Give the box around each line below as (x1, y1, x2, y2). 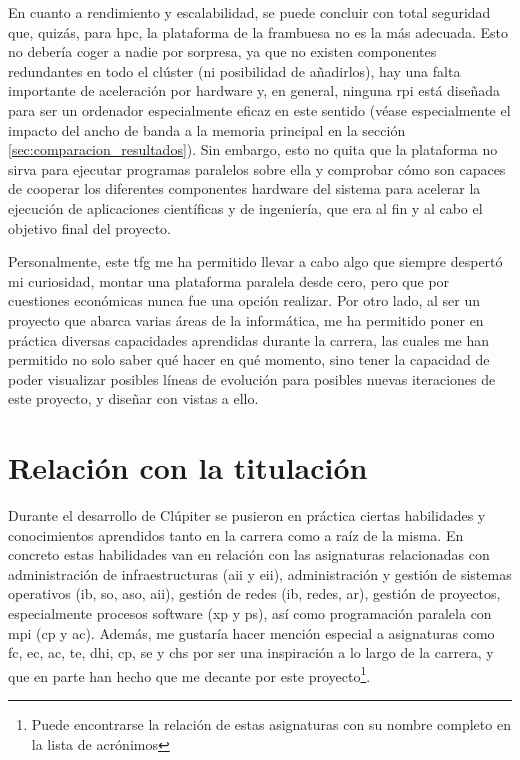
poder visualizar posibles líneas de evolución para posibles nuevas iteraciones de (8, 368, 496, 389)
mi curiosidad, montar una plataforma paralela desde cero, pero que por (8, 270, 450, 291)
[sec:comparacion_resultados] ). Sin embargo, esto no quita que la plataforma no (8, 139, 498, 160)
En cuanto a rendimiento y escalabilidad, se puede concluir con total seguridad (8, 2, 491, 22)
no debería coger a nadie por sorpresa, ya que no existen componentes (8, 41, 437, 62)
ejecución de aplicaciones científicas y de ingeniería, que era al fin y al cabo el (8, 197, 483, 218)
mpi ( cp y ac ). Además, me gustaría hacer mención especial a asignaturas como (8, 622, 495, 643)
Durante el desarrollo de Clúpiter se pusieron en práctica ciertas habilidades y (8, 505, 486, 525)
